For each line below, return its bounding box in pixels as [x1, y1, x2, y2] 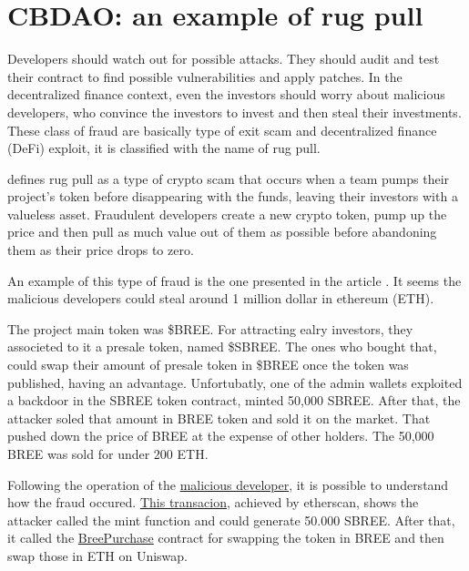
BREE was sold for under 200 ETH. [7, 444, 209, 463]
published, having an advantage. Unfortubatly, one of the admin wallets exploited [7, 372, 463, 392]
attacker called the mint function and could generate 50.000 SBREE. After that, [7, 510, 455, 529]
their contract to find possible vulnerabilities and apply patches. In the [7, 66, 403, 86]
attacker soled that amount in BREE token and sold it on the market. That [7, 408, 431, 427]
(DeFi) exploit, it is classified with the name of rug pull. [7, 138, 321, 158]
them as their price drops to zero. [7, 240, 194, 260]
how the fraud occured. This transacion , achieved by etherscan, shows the [7, 493, 419, 512]
